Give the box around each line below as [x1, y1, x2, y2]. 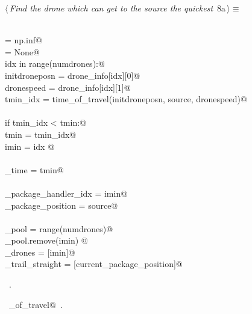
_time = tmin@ [5, 163, 64, 176]
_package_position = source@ [5, 199, 118, 211]
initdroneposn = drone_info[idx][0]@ [5, 69, 140, 81]
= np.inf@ [5, 34, 42, 46]
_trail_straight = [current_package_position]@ [5, 257, 183, 270]
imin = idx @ [5, 140, 55, 152]
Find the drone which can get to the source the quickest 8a [9, 2, 226, 14]
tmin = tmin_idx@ [5, 128, 77, 140]
